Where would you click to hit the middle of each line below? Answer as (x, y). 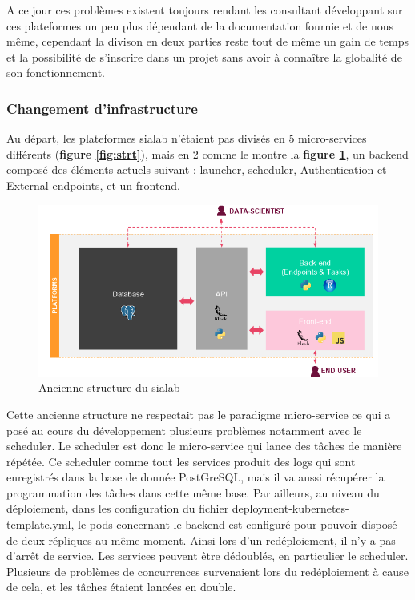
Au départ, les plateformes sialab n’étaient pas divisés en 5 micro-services (187, 138)
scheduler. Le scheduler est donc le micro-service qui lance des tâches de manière (204, 446)
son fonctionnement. (56, 72)
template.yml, (40, 524)
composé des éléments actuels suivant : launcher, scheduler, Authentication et (197, 169)
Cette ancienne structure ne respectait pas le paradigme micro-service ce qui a (199, 414)
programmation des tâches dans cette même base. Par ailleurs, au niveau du (193, 492)
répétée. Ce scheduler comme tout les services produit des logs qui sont (181, 461)
